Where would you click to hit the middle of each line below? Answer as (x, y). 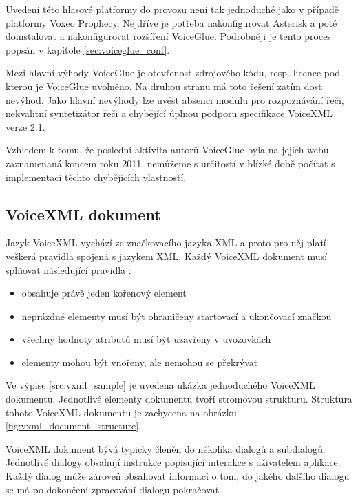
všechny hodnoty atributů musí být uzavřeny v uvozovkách (146, 339)
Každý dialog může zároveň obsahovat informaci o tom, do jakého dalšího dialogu (178, 476)
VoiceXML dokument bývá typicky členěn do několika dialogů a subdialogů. (166, 448)
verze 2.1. (25, 126)
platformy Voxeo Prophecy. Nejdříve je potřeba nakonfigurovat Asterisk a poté (171, 22)
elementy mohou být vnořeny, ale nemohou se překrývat (140, 362)
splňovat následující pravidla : (69, 269)
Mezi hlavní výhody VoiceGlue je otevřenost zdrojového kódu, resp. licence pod (173, 73)
